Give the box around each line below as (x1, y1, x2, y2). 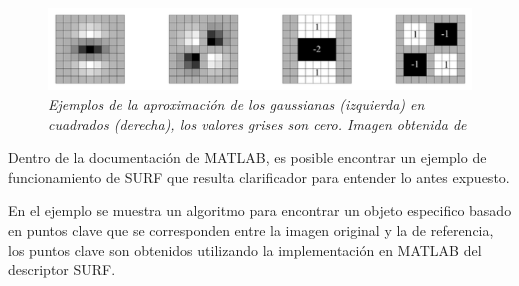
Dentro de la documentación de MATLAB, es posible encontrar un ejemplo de (8, 147, 487, 168)
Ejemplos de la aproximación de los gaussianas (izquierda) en (48, 93, 425, 114)
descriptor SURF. (8, 259, 116, 280)
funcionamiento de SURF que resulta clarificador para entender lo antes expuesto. (8, 166, 510, 187)
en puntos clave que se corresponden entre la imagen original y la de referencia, (8, 219, 494, 240)
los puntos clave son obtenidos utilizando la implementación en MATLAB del (8, 239, 482, 260)
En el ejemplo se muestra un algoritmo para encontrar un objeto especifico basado (8, 200, 512, 221)
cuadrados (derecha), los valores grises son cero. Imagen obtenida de (48, 113, 467, 134)
